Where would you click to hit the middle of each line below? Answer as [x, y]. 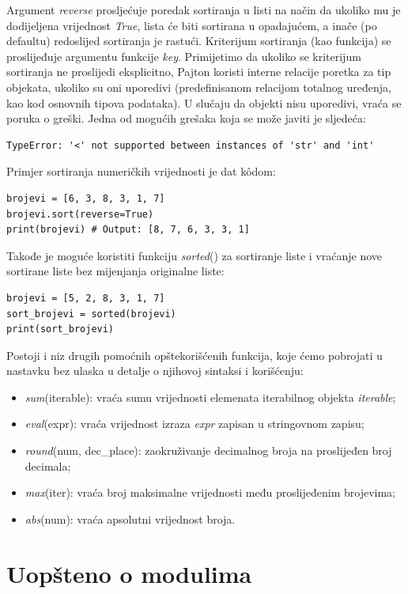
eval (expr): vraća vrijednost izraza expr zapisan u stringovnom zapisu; [195, 424]
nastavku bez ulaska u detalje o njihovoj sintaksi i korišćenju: [155, 371]
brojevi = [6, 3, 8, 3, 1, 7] [86, 198]
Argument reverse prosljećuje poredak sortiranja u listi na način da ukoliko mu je [204, 9]
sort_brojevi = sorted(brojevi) [91, 314]
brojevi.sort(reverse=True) [80, 214]
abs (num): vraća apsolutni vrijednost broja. [130, 518]
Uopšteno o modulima [129, 573]
